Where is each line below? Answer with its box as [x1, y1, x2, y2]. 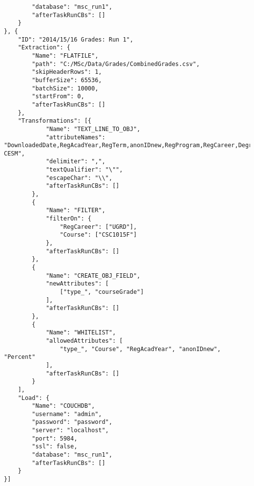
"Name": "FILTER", [45, 207, 106, 214]
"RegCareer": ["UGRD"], [60, 223, 137, 230]
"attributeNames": [45, 133, 106, 141]
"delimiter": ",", [45, 158, 106, 165]
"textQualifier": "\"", [45, 166, 123, 174]
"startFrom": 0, [32, 93, 85, 100]
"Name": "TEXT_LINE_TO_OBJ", [45, 125, 141, 133]
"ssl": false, [32, 443, 78, 450]
